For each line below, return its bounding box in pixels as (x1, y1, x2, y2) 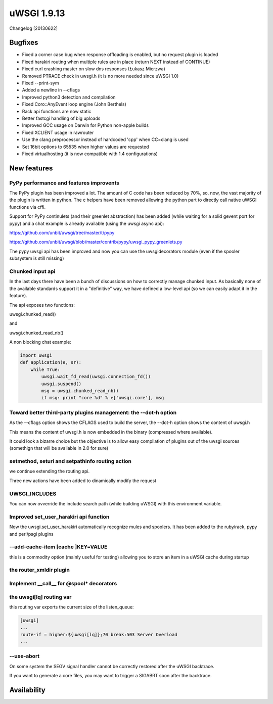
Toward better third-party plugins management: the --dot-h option (9, 409, 177, 416)
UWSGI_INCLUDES (9, 490, 57, 497)
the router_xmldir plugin (9, 567, 70, 574)
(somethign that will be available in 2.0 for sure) (9, 445, 109, 451)
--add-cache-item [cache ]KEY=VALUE (9, 543, 108, 550)
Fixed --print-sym (22, 80, 59, 86)
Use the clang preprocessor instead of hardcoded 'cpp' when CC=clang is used (22, 136, 189, 143)
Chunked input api (9, 268, 56, 275)
